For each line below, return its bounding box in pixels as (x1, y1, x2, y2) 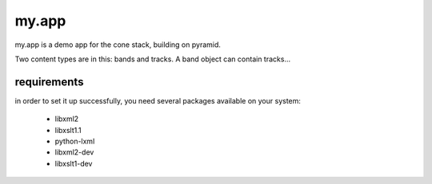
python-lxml (54, 136, 95, 147)
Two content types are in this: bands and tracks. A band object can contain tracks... (14, 54, 291, 64)
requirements (14, 75, 84, 88)
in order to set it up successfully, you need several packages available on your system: (14, 96, 302, 105)
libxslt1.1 (54, 125, 82, 135)
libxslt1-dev (54, 159, 93, 168)
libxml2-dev (54, 147, 94, 157)
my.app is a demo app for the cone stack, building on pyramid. (14, 40, 222, 49)
